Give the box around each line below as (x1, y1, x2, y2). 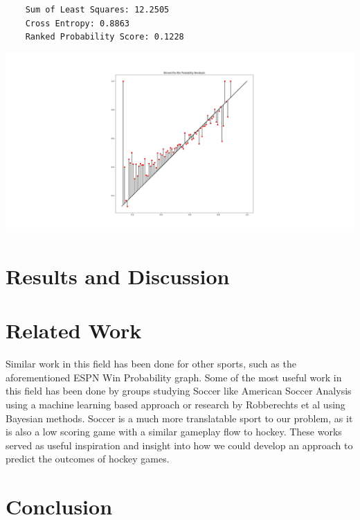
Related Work (6, 316, 142, 345)
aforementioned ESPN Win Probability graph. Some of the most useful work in (6, 370, 342, 384)
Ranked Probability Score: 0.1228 (25, 32, 184, 42)
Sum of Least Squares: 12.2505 (25, 5, 170, 15)
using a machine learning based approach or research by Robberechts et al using (6, 397, 345, 412)
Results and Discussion (6, 261, 230, 290)
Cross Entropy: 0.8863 (25, 18, 129, 28)
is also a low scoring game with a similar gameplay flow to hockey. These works (6, 424, 342, 439)
